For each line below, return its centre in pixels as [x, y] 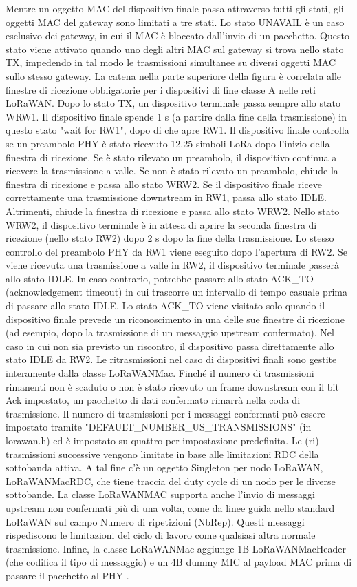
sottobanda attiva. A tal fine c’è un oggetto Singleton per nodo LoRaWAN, [164, 467]
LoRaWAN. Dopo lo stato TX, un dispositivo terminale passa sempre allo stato [173, 103]
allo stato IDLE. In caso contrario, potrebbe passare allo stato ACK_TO [160, 278]
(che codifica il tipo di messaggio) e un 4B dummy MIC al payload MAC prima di [179, 562]
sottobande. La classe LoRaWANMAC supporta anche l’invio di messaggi [160, 494]
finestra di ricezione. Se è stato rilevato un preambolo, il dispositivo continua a [171, 157]
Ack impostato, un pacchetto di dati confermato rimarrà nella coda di [153, 400]
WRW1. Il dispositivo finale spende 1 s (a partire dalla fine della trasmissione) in [176, 116]
